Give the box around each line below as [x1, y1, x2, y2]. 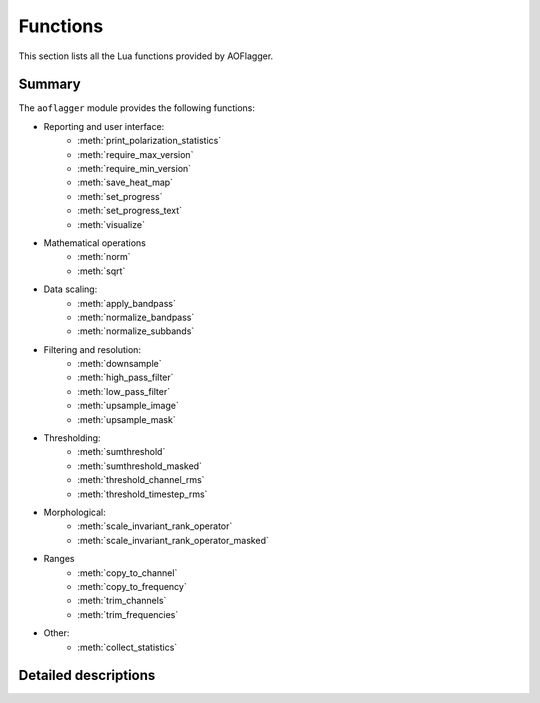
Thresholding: [43, 432, 101, 444]
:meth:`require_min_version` [77, 163, 192, 175]
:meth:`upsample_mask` [77, 413, 176, 425]
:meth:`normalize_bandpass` [77, 311, 195, 323]
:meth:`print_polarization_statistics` [77, 135, 222, 147]
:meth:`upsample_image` [77, 400, 179, 412]
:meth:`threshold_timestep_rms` [77, 488, 208, 500]
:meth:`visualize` [77, 218, 145, 230]
